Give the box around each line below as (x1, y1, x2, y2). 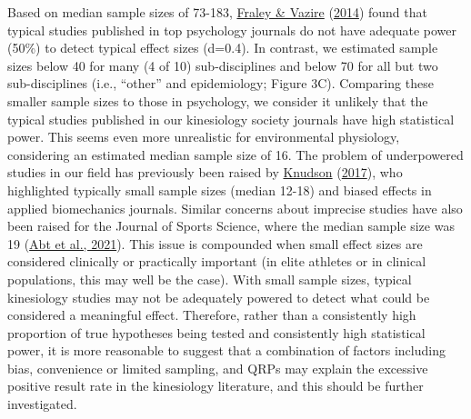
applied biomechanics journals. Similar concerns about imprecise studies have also (7, 198, 463, 217)
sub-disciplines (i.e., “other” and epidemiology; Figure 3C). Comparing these (7, 74, 434, 93)
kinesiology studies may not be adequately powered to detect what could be (7, 287, 430, 306)
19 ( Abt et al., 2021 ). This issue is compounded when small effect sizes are (7, 234, 423, 253)
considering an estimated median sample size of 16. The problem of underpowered (7, 145, 464, 164)
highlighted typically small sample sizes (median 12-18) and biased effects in (7, 180, 432, 199)
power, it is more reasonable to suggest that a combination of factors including (7, 341, 446, 360)
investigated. (7, 394, 77, 414)
